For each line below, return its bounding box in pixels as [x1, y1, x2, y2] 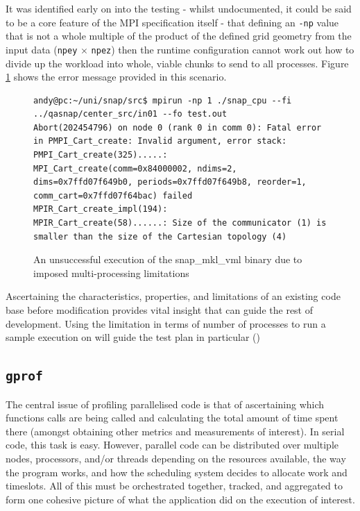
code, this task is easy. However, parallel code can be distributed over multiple [6, 437, 339, 452]
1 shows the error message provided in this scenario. [6, 69, 227, 84]
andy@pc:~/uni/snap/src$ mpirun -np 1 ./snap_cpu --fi [33, 95, 292, 106]
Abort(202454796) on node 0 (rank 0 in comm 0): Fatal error [33, 122, 322, 133]
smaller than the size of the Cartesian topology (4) [33, 231, 287, 242]
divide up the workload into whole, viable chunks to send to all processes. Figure [6, 56, 349, 70]
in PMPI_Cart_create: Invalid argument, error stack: [33, 136, 287, 146]
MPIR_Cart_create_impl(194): [33, 204, 168, 215]
